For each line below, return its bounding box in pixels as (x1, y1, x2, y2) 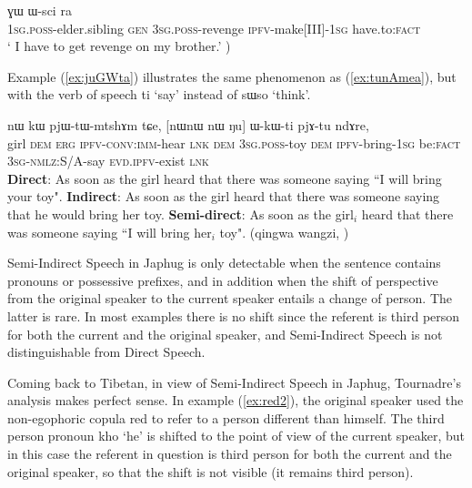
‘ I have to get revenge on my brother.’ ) (7, 36, 231, 56)
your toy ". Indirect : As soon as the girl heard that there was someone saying (7, 187, 440, 206)
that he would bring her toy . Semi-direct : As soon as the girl (7, 204, 355, 223)
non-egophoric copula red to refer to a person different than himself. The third (7, 408, 445, 427)
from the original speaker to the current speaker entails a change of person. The (7, 289, 453, 308)
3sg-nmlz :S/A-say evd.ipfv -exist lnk (7, 151, 209, 170)
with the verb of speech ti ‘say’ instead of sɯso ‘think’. (7, 85, 311, 104)
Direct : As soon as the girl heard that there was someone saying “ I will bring (7, 168, 442, 188)
